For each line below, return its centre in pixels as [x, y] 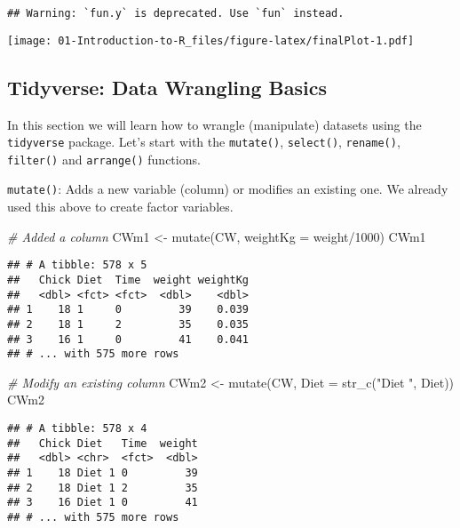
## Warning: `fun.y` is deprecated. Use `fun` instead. [176, 13]
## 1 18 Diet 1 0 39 [103, 473]
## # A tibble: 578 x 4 [77, 429]
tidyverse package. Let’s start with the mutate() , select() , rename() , [204, 142]
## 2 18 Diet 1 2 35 [103, 488]
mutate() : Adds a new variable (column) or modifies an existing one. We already [228, 189]
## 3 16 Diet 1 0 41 [103, 503]
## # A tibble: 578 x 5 [77, 265]
